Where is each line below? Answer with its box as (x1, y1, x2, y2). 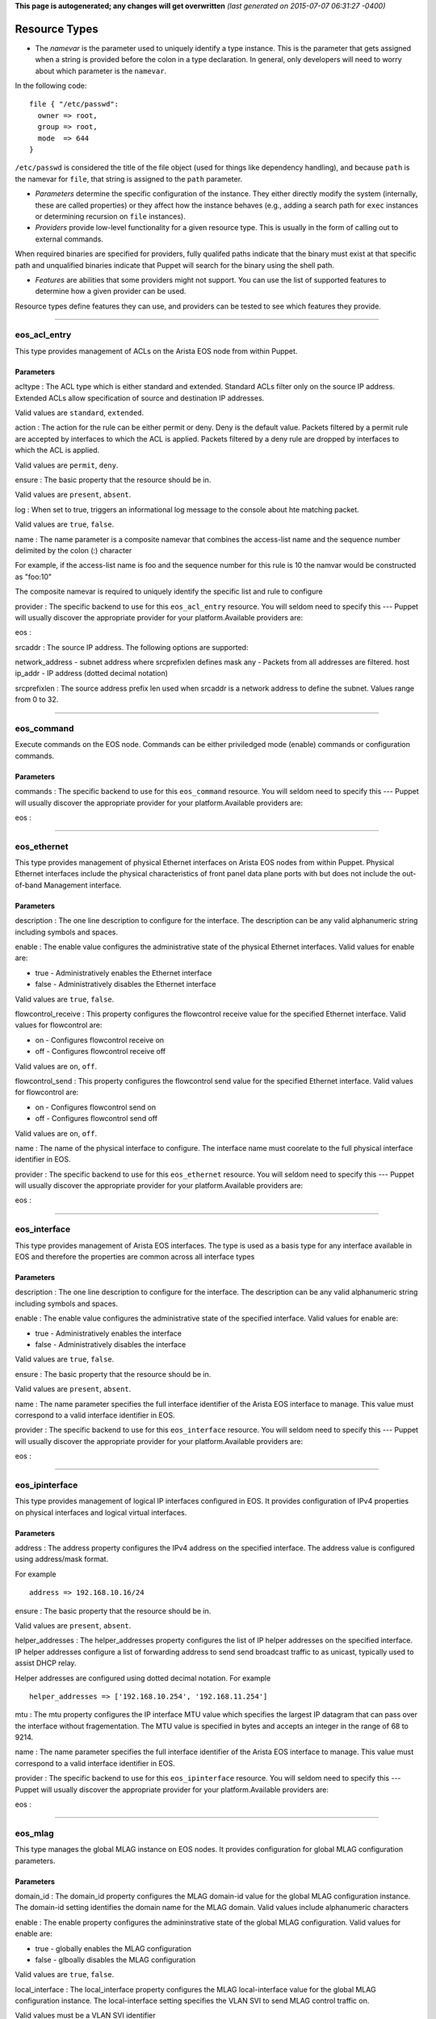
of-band (15, 880, 43, 890)
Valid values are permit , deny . (15, 460, 119, 470)
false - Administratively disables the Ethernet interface (35, 980, 216, 989)
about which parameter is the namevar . (35, 65, 167, 76)
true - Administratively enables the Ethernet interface (35, 968, 212, 977)
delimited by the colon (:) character (15, 545, 132, 555)
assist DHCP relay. (15, 1658, 77, 1668)
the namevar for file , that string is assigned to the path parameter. (15, 174, 242, 183)
